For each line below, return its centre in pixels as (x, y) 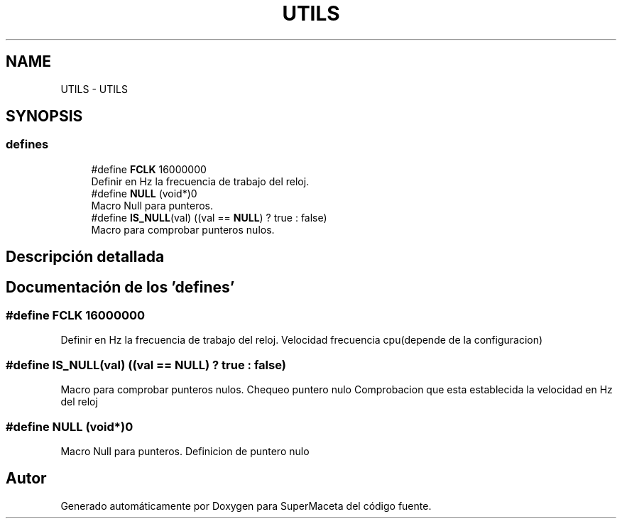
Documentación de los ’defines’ (120, 287)
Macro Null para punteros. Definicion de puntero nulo (185, 451)
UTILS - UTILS (94, 89)
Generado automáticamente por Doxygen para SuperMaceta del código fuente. (246, 506)
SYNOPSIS (44, 116)
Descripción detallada (85, 257)
